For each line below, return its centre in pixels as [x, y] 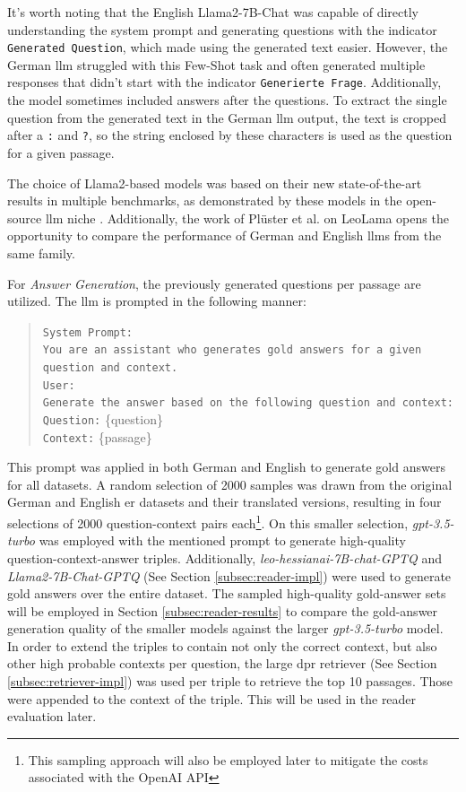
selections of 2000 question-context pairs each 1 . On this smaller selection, [208, 522]
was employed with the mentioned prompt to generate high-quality [222, 540]
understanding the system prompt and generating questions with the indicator [222, 29]
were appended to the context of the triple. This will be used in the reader [212, 698]
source [25, 218]
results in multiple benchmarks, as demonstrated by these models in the [205, 200]
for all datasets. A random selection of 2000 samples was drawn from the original [230, 484]
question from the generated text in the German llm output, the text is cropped [227, 117]
